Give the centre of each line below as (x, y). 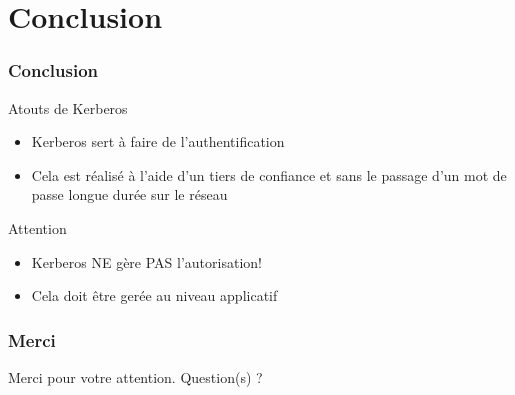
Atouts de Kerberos (68, 107)
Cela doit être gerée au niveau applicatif (154, 295)
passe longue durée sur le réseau (129, 194)
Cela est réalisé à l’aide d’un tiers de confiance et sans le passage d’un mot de (269, 174)
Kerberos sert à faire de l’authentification (158, 141)
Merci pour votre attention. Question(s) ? (135, 376)
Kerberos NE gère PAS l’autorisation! (146, 261)
